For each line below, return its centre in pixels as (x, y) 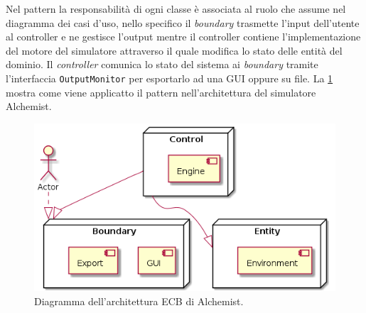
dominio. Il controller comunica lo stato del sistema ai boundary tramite (162, 64)
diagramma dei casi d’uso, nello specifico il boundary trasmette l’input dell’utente (183, 22)
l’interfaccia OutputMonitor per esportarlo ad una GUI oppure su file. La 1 (169, 78)
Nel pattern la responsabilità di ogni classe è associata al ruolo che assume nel (176, 9)
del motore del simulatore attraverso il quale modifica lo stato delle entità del (174, 50)
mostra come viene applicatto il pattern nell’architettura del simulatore (161, 92)
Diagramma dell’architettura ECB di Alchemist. (139, 301)
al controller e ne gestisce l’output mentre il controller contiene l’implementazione (183, 37)
